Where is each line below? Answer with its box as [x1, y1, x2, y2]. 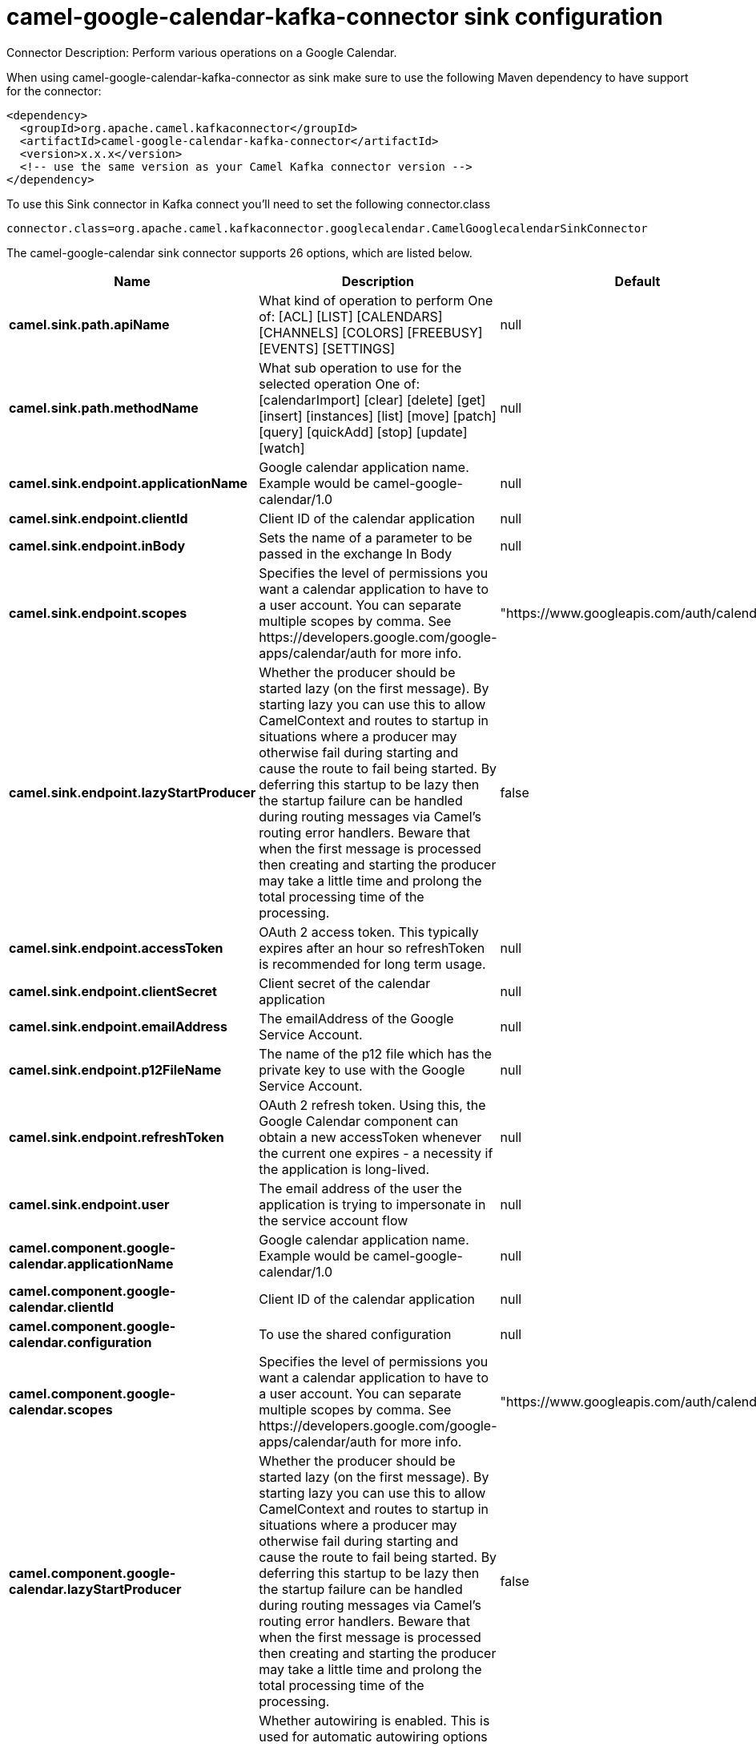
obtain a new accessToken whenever [259, 1128, 482, 1145]
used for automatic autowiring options [259, 1728, 488, 1745]
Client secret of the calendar [259, 974, 431, 991]
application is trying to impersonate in [259, 1196, 486, 1212]
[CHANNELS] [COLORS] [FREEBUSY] [259, 324, 483, 341]
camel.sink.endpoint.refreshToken [9, 1128, 224, 1145]
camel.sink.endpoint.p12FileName [9, 1061, 222, 1078]
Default [614, 272, 661, 289]
